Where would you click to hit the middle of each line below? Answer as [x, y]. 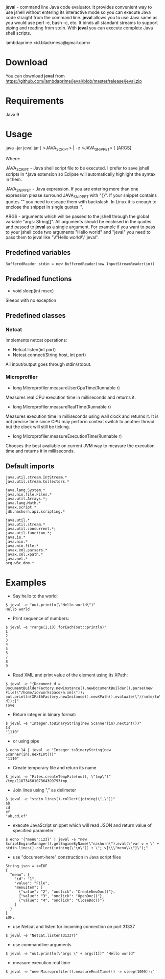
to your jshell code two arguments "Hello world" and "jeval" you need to [78, 232]
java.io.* [16, 537]
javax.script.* [21, 507]
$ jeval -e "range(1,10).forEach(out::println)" [56, 627]
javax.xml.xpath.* [24, 555]
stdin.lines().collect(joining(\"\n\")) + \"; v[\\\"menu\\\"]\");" [77, 848]
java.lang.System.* [25, 490]
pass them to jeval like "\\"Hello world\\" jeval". [52, 237]
